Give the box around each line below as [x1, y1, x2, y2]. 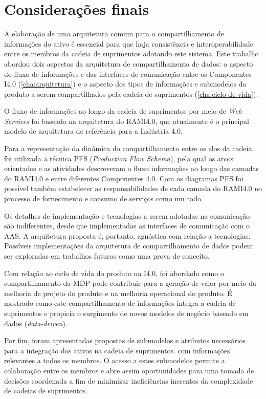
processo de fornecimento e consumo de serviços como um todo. [4, 193, 203, 204]
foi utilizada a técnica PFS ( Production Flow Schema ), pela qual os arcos [4, 153, 234, 163]
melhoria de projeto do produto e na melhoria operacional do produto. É [4, 287, 232, 298]
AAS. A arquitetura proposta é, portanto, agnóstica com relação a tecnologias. [4, 230, 251, 241]
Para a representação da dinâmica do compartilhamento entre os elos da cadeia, [4, 143, 254, 154]
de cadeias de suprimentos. [4, 385, 88, 396]
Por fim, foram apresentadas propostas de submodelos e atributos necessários [4, 335, 246, 346]
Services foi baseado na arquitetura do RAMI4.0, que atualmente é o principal [4, 115, 249, 126]
